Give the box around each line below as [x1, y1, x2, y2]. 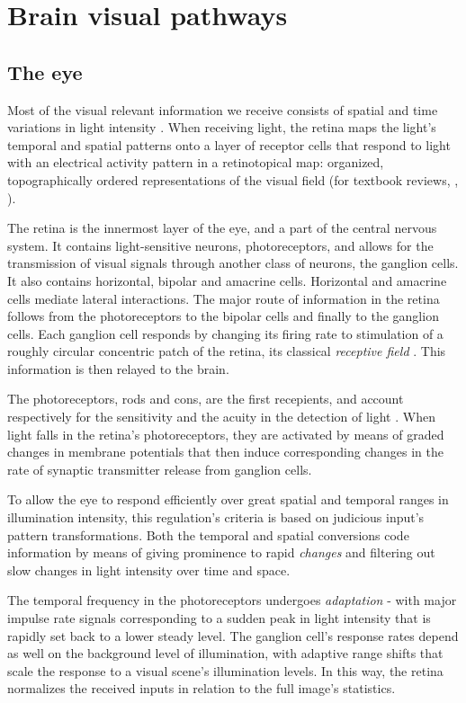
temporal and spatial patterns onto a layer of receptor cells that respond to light [7, 135, 451, 154]
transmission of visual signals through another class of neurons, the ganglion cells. [7, 254, 459, 272]
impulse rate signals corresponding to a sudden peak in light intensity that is [7, 609, 431, 627]
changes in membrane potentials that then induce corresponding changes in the [7, 442, 444, 461]
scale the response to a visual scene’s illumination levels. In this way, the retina [7, 661, 444, 680]
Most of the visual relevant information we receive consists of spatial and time [7, 100, 438, 119]
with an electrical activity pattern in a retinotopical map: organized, [7, 153, 384, 172]
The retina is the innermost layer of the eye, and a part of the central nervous [7, 218, 437, 237]
